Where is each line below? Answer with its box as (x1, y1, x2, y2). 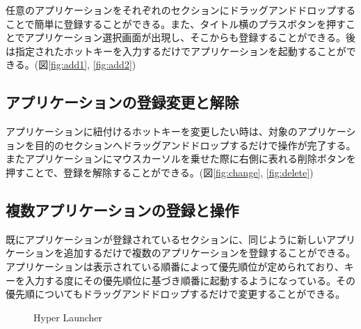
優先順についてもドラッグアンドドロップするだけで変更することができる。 (6, 286, 346, 301)
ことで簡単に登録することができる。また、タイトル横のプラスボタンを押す (6, 16, 346, 31)
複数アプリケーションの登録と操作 (6, 199, 239, 220)
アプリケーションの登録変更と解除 (6, 91, 239, 113)
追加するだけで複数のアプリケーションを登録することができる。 (63, 245, 356, 260)
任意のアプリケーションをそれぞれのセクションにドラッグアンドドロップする (6, 3, 356, 17)
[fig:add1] (48, 57, 88, 72)
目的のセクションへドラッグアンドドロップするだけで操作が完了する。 (34, 137, 356, 152)
